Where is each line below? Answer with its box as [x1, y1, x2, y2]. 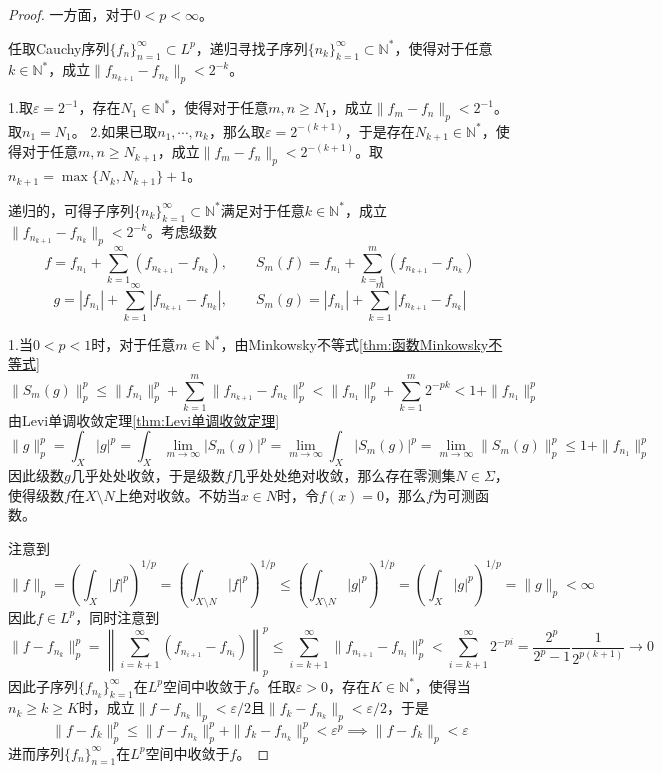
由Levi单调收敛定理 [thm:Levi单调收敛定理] [8, 409, 280, 430]
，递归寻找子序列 [195, 37, 308, 58]
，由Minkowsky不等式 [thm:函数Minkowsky [220, 333, 489, 354]
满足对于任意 [220, 199, 305, 220]
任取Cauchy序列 [8, 37, 110, 58]
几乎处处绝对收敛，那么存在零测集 [231, 465, 456, 486]
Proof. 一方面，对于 [8, 4, 134, 24]
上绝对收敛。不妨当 [114, 484, 241, 505]
